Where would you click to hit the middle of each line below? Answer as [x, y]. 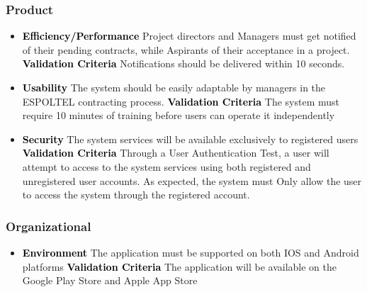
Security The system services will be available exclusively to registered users [190, 139]
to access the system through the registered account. [136, 195]
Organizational [49, 226]
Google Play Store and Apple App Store [110, 280]
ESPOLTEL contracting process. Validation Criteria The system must [181, 101]
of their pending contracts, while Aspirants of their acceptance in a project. [186, 49]
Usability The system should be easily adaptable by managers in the [174, 87]
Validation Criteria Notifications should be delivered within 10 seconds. [183, 63]
